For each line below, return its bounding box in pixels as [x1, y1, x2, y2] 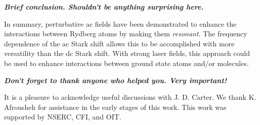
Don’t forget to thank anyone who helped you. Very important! [4, 75, 227, 85]
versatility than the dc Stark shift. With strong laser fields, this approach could [4, 48, 250, 58]
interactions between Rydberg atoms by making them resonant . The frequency [4, 28, 247, 39]
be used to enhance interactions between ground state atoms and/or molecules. [4, 57, 249, 68]
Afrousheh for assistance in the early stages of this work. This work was [4, 101, 227, 112]
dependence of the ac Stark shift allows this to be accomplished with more [4, 38, 235, 48]
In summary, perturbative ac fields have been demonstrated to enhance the [4, 18, 237, 29]
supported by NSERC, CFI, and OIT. [4, 111, 121, 122]
